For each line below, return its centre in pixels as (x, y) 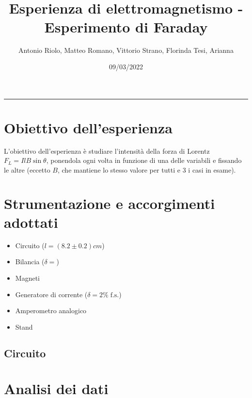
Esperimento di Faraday (126, 27)
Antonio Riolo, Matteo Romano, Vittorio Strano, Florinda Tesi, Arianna (126, 50)
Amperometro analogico (51, 310)
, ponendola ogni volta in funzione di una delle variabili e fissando (144, 160)
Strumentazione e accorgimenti (110, 203)
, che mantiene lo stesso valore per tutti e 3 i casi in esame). (147, 169)
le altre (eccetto (27, 169)
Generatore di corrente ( (51, 294)
